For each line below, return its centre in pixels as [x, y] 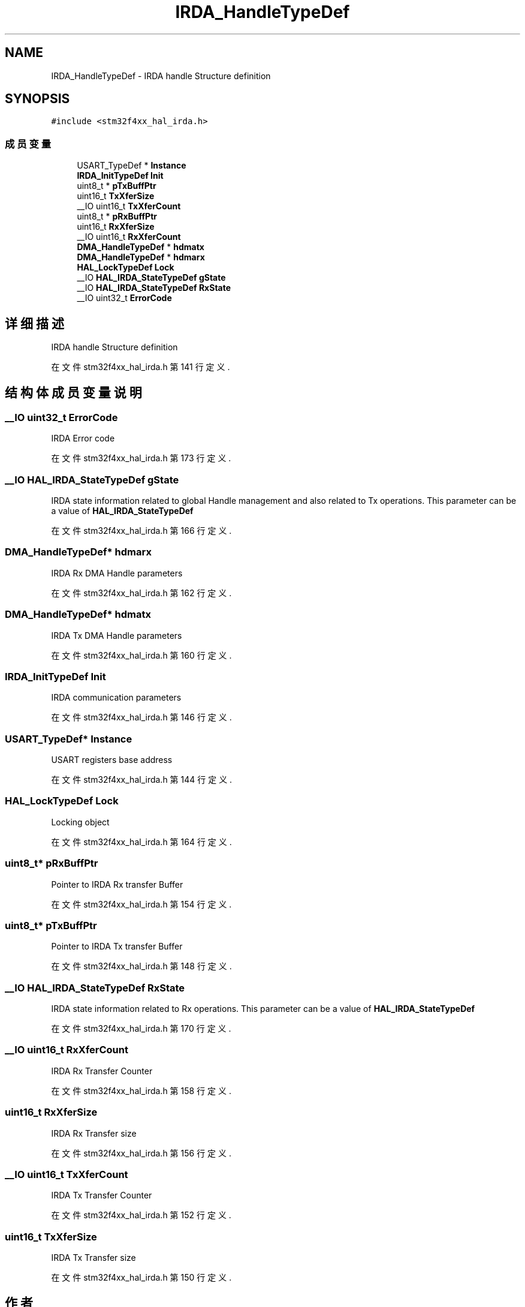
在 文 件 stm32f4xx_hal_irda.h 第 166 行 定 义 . [141, 531]
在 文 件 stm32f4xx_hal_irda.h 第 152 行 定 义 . [141, 1215]
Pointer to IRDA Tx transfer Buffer [117, 947]
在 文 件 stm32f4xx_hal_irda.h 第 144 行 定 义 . [142, 779]
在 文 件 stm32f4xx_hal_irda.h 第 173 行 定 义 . [141, 458]
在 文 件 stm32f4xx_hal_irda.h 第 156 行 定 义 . [141, 1153]
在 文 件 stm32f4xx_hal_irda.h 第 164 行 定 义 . [141, 842]
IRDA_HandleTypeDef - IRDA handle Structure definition [161, 76]
